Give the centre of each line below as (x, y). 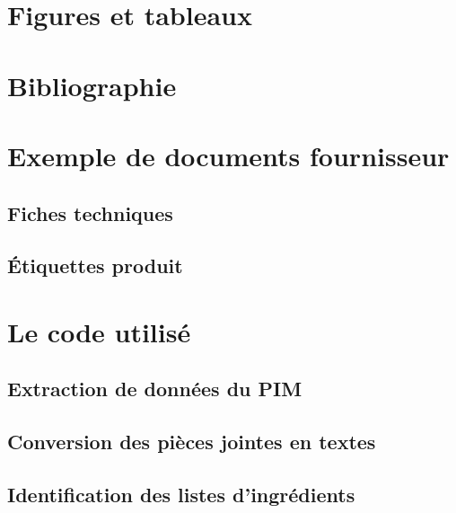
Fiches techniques (90, 212)
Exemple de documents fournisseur (228, 155)
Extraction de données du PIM (155, 389)
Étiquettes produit (95, 265)
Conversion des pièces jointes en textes (192, 442)
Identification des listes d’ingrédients (181, 495)
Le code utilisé (99, 331)
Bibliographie (92, 85)
